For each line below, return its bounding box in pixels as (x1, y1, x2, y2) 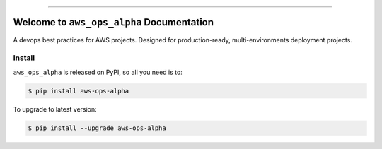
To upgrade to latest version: (13, 105, 97, 113)
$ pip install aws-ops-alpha (28, 87, 129, 95)
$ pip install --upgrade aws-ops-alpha (28, 124, 166, 132)
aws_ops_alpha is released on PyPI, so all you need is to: (13, 68, 183, 76)
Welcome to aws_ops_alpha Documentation (13, 16, 214, 28)
